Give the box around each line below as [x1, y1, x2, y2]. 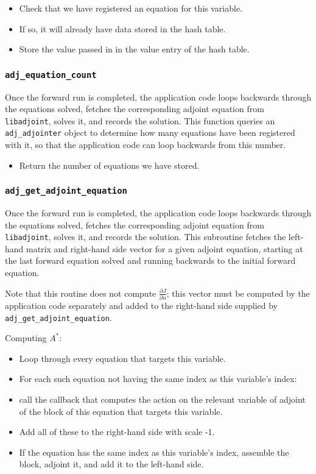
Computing [5, 331, 47, 344]
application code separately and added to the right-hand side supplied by [5, 299, 278, 311]
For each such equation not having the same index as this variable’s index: [19, 372, 297, 385]
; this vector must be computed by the [166, 286, 310, 299]
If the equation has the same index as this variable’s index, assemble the [19, 445, 289, 458]
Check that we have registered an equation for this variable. [19, 2, 243, 14]
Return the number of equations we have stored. [19, 158, 200, 171]
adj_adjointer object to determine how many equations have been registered [5, 126, 295, 139]
